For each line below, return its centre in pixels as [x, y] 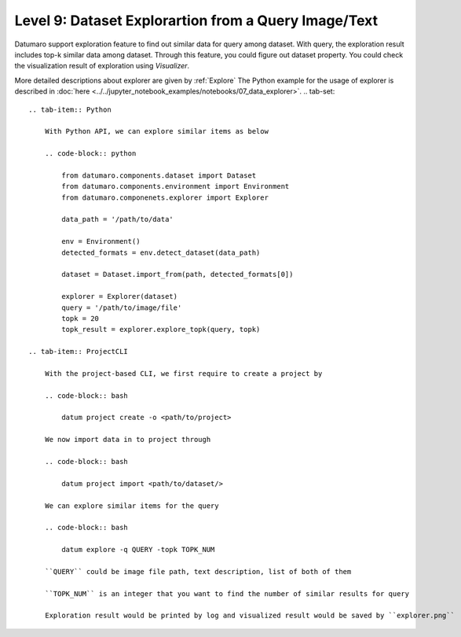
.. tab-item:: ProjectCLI [79, 352]
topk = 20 [80, 318]
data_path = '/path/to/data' [118, 219]
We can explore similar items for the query [132, 506]
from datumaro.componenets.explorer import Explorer [165, 197]
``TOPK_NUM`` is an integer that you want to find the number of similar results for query [227, 593]
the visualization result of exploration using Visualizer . [102, 66]
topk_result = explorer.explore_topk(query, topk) [161, 330]
